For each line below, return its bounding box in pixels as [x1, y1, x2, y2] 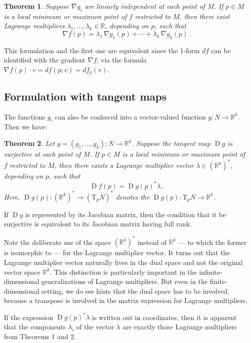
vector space [4, 266, 40, 277]
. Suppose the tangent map [132, 138, 211, 148]
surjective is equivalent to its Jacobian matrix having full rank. [4, 219, 192, 229]
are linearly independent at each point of [84, 1, 205, 11]
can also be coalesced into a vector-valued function [55, 111, 206, 121]
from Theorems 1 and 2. [4, 331, 76, 341]
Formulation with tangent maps [4, 88, 167, 103]
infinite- [199, 266, 223, 277]
